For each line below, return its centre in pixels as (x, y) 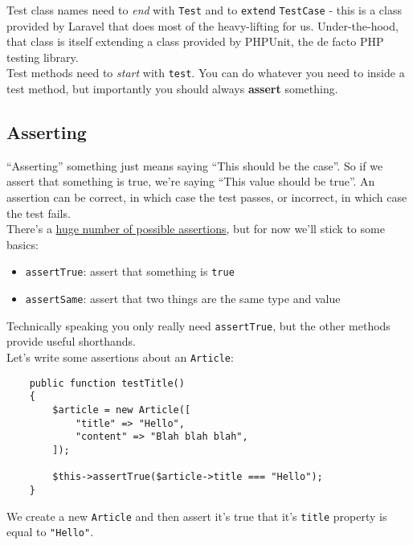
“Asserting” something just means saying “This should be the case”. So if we (195, 165)
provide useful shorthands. (71, 341)
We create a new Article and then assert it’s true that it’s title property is (197, 516)
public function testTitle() (107, 383)
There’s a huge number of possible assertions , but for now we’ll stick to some (196, 229)
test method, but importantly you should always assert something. (172, 89)
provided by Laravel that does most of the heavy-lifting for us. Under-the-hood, (202, 25)
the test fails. (39, 213)
